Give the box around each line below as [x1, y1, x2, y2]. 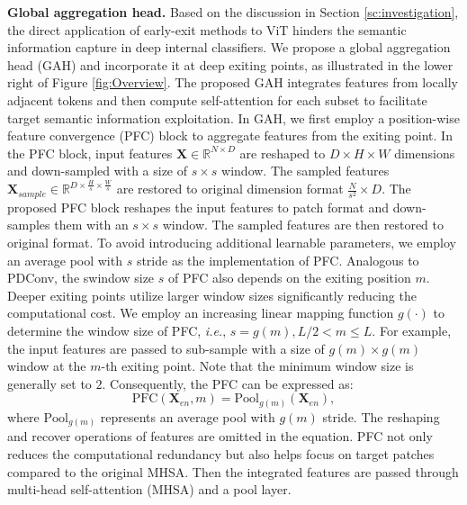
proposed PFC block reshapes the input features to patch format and [7, 197, 389, 216]
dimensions [394, 143, 455, 162]
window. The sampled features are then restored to [162, 215, 444, 234]
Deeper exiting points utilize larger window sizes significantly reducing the [7, 285, 417, 304]
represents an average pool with [100, 407, 275, 426]
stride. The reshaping [322, 407, 440, 426]
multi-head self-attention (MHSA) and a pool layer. [7, 480, 292, 499]
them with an [54, 215, 129, 234]
